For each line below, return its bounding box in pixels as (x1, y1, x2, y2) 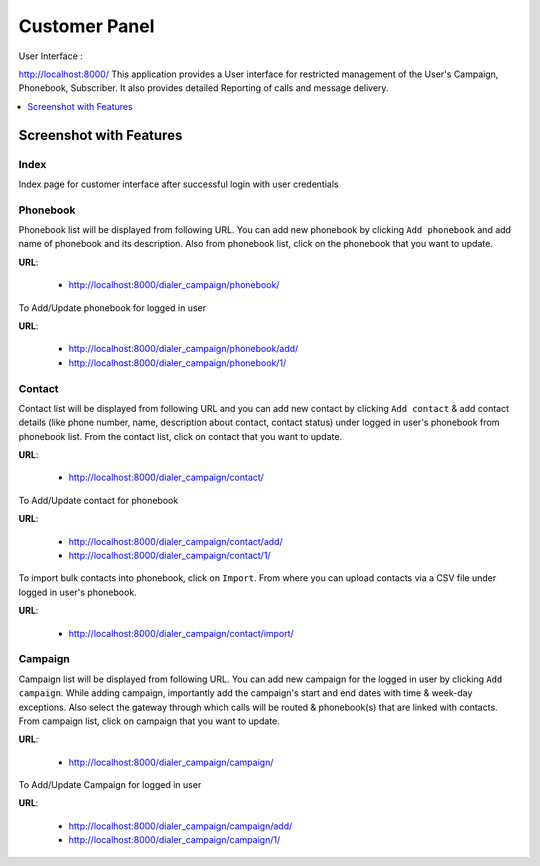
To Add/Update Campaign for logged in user (18, 779, 202, 791)
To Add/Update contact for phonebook (18, 494, 179, 506)
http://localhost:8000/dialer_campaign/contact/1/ (68, 550, 271, 562)
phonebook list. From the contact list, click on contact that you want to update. (18, 430, 343, 442)
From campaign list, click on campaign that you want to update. (18, 715, 280, 727)
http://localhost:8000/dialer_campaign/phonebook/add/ (68, 343, 299, 355)
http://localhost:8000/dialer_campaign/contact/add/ (68, 535, 284, 547)
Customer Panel (18, 15, 155, 37)
